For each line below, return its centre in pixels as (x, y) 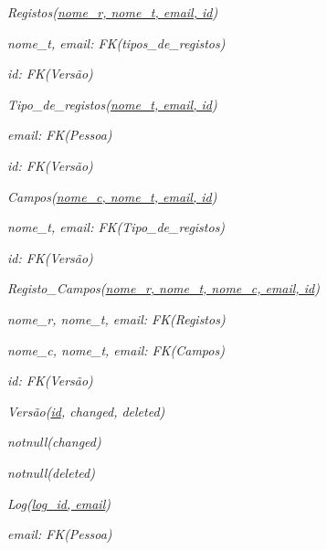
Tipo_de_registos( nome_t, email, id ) (112, 104)
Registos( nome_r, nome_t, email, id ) (113, 12)
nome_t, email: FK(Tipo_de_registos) (116, 227)
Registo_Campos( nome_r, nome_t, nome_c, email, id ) (163, 288)
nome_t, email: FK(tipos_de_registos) (116, 42)
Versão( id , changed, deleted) (86, 411)
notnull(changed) (54, 442)
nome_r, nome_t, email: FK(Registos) (116, 318)
